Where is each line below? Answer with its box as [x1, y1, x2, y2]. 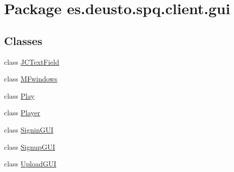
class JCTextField [4, 56, 60, 67]
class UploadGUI [4, 158, 57, 169]
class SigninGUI [4, 124, 54, 135]
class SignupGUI [4, 141, 55, 152]
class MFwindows [4, 73, 58, 84]
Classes [4, 32, 42, 48]
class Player [4, 107, 40, 118]
